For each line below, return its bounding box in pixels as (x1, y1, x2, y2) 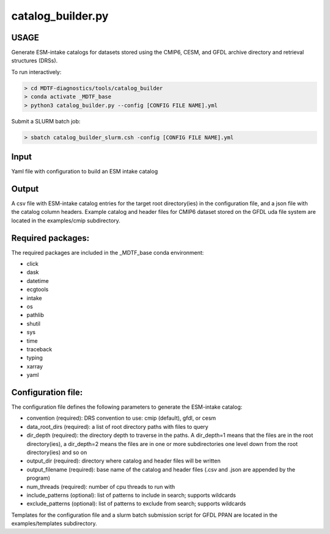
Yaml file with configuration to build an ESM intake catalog (11, 168, 158, 175)
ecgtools (26, 286, 49, 293)
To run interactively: (11, 68, 62, 76)
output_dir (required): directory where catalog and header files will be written (26, 457, 221, 464)
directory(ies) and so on (26, 449, 87, 456)
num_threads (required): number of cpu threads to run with (26, 483, 175, 490)
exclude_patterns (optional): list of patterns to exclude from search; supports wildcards (26, 500, 246, 507)
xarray (26, 362, 43, 370)
